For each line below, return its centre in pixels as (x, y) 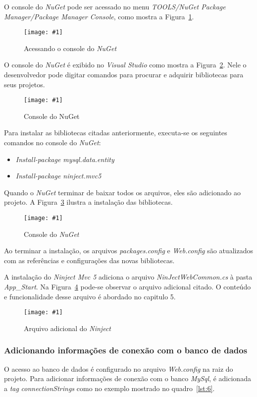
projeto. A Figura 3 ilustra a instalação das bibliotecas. (88, 202)
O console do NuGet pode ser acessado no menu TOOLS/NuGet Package (115, 6)
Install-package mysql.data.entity (65, 159)
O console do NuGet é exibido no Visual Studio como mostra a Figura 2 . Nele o (125, 65)
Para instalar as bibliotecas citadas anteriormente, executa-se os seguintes (116, 133)
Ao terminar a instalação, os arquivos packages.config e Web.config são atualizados (128, 251)
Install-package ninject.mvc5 (58, 176)
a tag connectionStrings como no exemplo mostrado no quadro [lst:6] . (109, 388)
